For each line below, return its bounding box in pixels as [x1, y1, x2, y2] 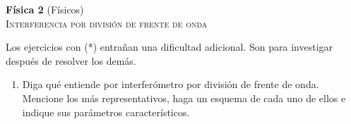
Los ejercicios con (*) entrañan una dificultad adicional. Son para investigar [6, 39, 333, 54]
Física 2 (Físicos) [6, 2, 84, 16]
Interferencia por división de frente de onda [6, 15, 208, 30]
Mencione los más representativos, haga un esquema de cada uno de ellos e [22, 90, 346, 105]
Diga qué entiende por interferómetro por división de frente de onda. [22, 77, 319, 92]
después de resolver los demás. [6, 53, 136, 68]
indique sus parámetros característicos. [22, 104, 190, 119]
